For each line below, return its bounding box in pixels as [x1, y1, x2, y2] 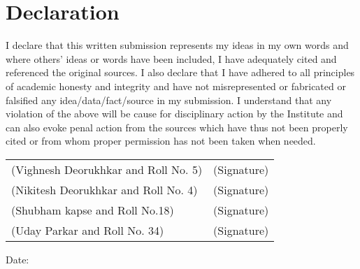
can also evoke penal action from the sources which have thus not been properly [6, 119, 348, 134]
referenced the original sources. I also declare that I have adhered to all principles [6, 65, 355, 80]
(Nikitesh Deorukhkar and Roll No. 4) [11, 181, 198, 198]
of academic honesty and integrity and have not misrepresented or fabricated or [6, 78, 346, 93]
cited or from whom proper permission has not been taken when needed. [6, 133, 316, 148]
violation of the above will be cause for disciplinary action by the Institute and [6, 106, 343, 121]
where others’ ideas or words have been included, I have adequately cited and [6, 51, 337, 66]
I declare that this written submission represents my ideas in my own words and [6, 38, 349, 52]
